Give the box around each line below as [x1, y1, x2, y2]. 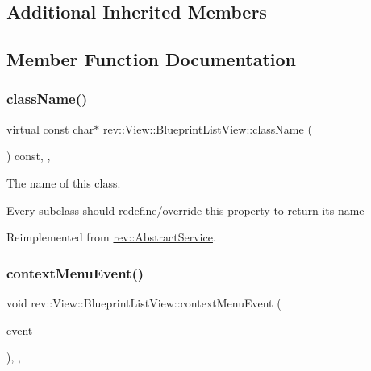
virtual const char [6, 120, 94, 137]
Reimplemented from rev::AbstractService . [6, 229, 216, 245]
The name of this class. [6, 174, 121, 191]
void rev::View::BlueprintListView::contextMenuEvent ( [6, 294, 281, 311]
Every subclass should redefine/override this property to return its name [6, 201, 365, 218]
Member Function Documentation [6, 47, 297, 72]
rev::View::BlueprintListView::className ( [102, 120, 312, 137]
